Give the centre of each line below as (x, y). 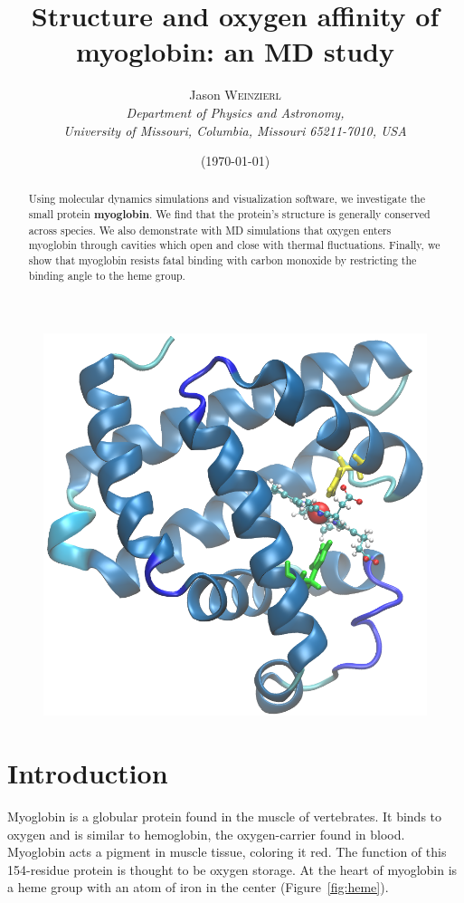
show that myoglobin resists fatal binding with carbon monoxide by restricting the (223, 260)
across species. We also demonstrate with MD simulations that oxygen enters (210, 230)
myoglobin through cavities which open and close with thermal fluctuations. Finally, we (234, 245)
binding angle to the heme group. (107, 275)
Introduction (88, 773)
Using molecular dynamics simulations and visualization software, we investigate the (227, 199)
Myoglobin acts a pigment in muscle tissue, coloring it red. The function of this (227, 852)
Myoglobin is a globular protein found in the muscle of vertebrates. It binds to (225, 817)
